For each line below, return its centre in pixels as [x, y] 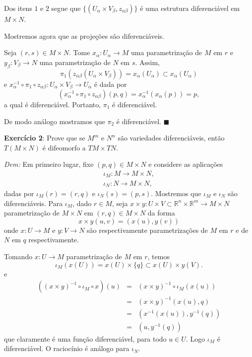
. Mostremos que [176, 193]
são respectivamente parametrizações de [147, 230]
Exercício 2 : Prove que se [45, 138]
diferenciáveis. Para [33, 203]
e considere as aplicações [186, 164]
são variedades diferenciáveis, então [171, 138]
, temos [158, 256]
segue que [66, 8]
